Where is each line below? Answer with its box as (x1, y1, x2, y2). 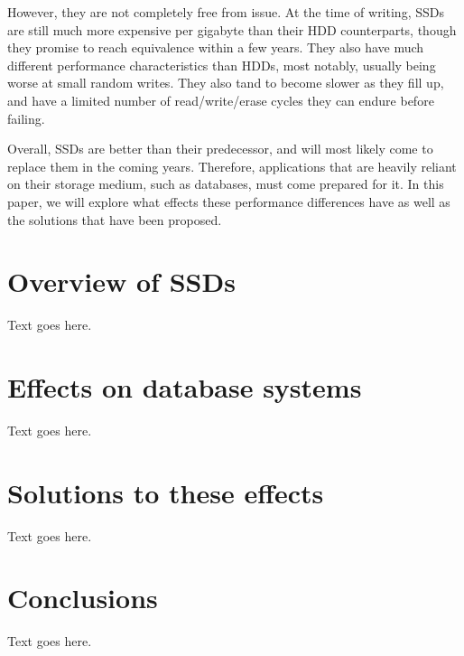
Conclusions (7, 579, 158, 616)
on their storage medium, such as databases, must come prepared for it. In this (7, 174, 444, 193)
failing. (7, 108, 45, 127)
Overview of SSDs (7, 263, 236, 300)
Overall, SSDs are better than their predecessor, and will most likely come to (7, 139, 433, 158)
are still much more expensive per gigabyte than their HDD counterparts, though (7, 20, 457, 39)
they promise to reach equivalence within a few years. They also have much (7, 38, 424, 57)
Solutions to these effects (7, 473, 324, 511)
